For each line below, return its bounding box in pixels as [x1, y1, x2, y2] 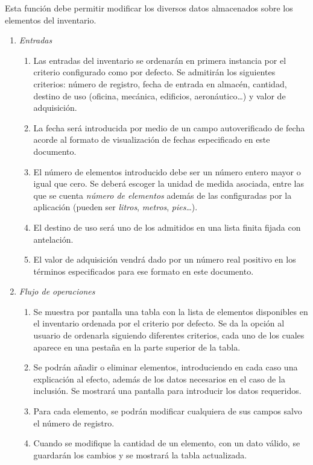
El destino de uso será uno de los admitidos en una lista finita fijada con [33, 220, 301, 233]
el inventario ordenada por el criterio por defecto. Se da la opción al [33, 317, 285, 329]
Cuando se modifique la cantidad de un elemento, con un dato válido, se [33, 437, 300, 449]
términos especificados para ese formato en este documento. [33, 264, 254, 277]
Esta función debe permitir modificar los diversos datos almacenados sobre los [5, 2, 293, 14]
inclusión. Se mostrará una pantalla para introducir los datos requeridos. [33, 384, 302, 397]
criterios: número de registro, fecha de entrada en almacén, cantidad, [33, 77, 287, 90]
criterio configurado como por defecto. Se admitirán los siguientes [33, 66, 276, 78]
